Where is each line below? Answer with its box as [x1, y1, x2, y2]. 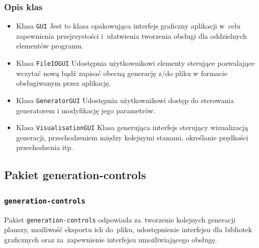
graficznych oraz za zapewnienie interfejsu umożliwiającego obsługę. [4, 234, 217, 244]
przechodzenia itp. [16, 142, 74, 153]
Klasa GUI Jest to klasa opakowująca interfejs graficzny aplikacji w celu [16, 20, 241, 31]
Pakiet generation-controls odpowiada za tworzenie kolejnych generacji [4, 214, 236, 225]
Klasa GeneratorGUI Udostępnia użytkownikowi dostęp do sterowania [16, 94, 234, 105]
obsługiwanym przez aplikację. [16, 78, 111, 88]
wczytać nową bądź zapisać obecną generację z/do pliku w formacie [16, 67, 227, 78]
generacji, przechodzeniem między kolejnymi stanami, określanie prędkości [16, 132, 248, 142]
